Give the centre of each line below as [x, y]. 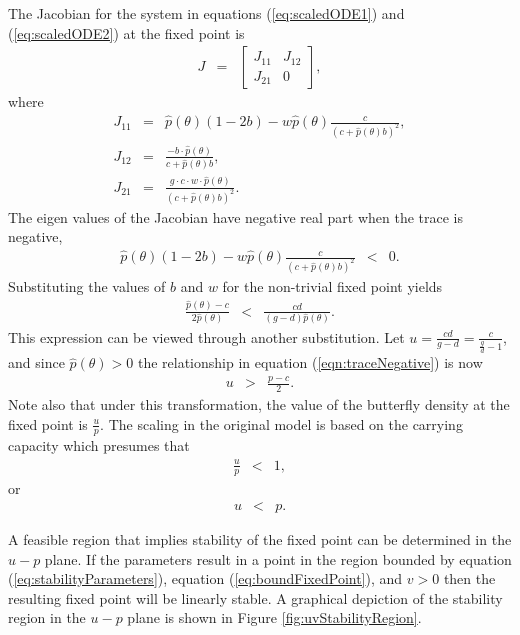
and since [36, 362]
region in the [47, 617]
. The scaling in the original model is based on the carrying [281, 423]
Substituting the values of [87, 286]
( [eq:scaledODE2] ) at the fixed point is [126, 32]
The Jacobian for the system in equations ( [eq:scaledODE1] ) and [206, 13]
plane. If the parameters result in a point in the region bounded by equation [278, 558]
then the [469, 578]
